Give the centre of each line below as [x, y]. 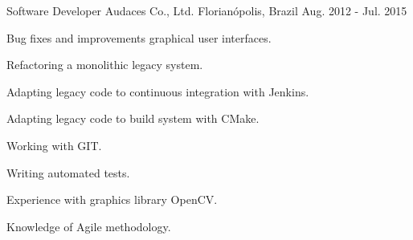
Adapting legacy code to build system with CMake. [133, 118]
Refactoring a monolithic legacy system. [105, 65]
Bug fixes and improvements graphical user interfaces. [139, 37]
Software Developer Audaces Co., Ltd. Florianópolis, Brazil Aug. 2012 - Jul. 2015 [207, 10]
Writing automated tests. [68, 172]
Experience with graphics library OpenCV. [112, 199]
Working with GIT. [54, 145]
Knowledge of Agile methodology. [89, 226]
